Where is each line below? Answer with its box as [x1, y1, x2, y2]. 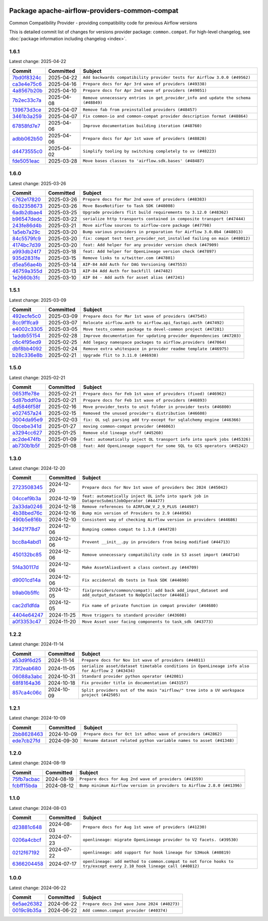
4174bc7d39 [12, 241, 41, 248]
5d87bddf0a [12, 397, 42, 404]
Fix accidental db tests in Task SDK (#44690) [82, 577, 190, 583]
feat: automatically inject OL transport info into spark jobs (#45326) [83, 437, 251, 442]
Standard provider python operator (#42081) [81, 674, 184, 679]
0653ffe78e [12, 390, 40, 397]
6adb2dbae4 [12, 209, 43, 216]
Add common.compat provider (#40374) [82, 908, 168, 913]
